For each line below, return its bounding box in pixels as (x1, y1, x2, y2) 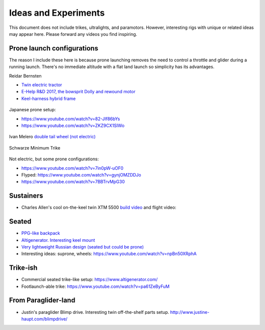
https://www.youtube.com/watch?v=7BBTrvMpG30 (21, 179, 125, 185)
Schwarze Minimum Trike (9, 145, 61, 151)
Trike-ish (9, 264, 38, 272)
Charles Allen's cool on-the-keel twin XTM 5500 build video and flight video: (21, 204, 177, 210)
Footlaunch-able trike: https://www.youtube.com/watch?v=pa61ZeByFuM (21, 283, 170, 289)
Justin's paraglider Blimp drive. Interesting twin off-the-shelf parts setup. (21, 309, 169, 315)
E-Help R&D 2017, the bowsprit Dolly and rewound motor (21, 89, 136, 95)
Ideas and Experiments (9, 7, 105, 18)
